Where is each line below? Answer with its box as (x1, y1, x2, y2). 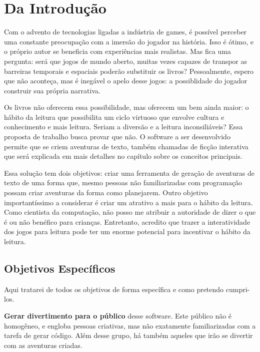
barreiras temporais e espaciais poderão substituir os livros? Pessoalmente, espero (4, 65, 254, 76)
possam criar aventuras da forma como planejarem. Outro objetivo (4, 187, 208, 198)
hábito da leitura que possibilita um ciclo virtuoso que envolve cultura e (4, 111, 224, 122)
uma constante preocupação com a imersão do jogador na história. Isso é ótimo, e (4, 36, 254, 46)
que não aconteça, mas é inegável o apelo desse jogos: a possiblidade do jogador (4, 75, 247, 86)
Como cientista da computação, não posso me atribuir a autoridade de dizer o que (4, 207, 256, 217)
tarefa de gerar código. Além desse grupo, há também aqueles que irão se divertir (4, 330, 253, 341)
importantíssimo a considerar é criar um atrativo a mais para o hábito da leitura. (4, 197, 253, 207)
